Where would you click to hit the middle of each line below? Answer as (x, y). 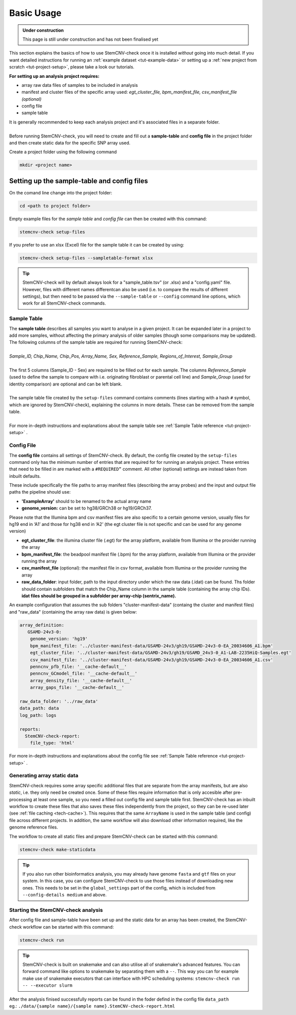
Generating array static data (44, 775)
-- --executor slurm (48, 985)
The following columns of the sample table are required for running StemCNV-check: (96, 342)
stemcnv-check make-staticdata (58, 849)
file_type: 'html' (52, 743)
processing (21, 799)
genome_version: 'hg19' (59, 639)
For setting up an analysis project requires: (54, 76)
